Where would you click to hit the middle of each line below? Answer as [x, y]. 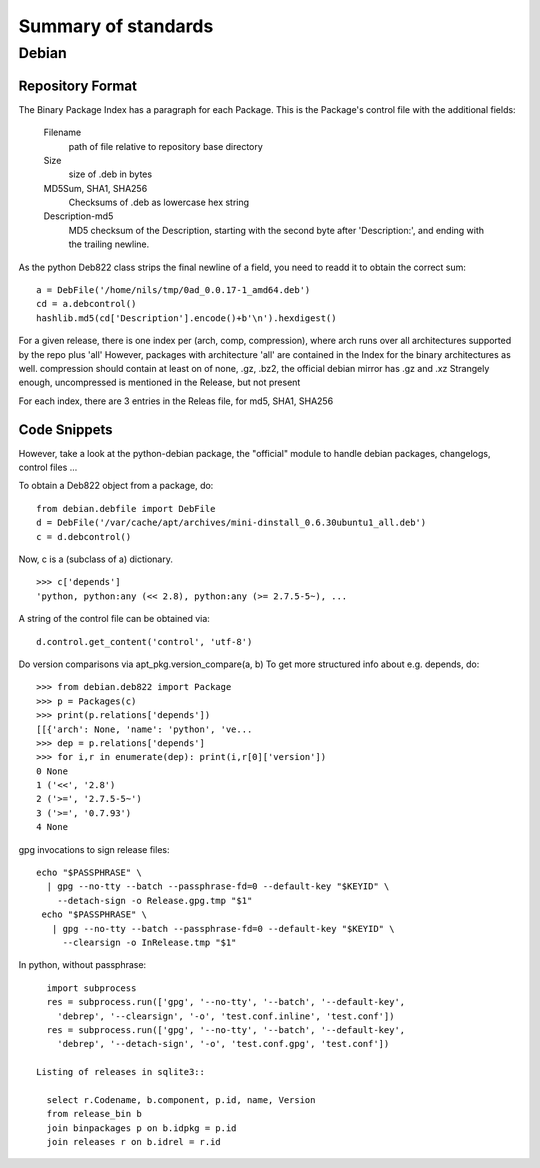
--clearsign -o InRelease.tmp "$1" [149, 942]
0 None [52, 771]
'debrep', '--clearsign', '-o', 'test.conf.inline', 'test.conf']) [225, 1016]
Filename [62, 132]
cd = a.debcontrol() [86, 304]
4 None [52, 827]
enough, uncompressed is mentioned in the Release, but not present [159, 382]
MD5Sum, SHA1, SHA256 [95, 188]
